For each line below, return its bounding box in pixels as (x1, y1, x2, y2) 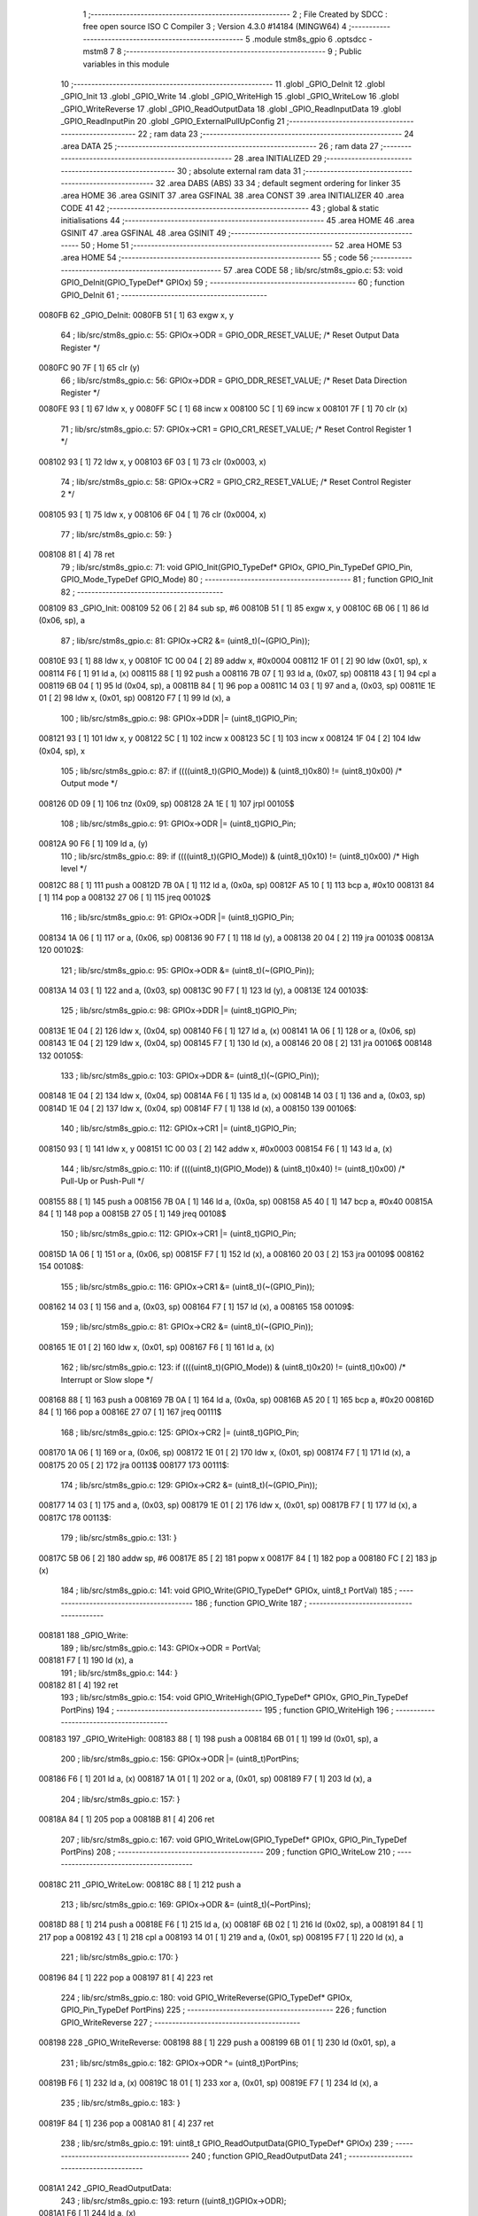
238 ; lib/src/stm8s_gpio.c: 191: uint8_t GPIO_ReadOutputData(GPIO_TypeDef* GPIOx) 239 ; (60, 2138, 394, 2149)
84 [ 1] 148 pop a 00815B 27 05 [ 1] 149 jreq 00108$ (38, 1208, 227, 1219)
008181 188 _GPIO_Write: (38, 1630, 128, 1641)
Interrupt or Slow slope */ (60, 1374, 154, 1385)
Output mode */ (60, 778, 119, 789)
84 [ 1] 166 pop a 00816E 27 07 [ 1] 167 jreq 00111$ (38, 1407, 222, 1417)
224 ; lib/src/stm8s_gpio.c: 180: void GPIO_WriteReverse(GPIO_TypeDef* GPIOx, (60, 1993, 353, 2003)
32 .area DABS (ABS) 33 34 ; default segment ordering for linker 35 (155, 178, 402, 189)
